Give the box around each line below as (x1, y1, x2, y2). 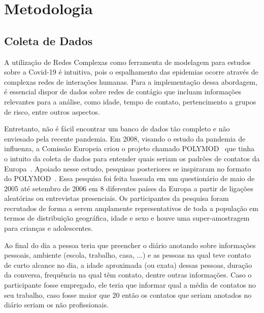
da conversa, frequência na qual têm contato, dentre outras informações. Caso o (4, 269, 252, 280)
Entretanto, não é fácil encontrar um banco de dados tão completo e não (4, 123, 230, 134)
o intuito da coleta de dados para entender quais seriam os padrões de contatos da (4, 153, 260, 163)
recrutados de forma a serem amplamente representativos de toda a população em (4, 202, 258, 213)
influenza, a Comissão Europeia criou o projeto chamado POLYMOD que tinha (4, 143, 255, 154)
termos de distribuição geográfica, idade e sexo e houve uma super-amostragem (4, 213, 250, 223)
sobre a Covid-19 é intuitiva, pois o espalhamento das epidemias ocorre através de (4, 66, 258, 77)
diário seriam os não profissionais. (4, 299, 109, 310)
